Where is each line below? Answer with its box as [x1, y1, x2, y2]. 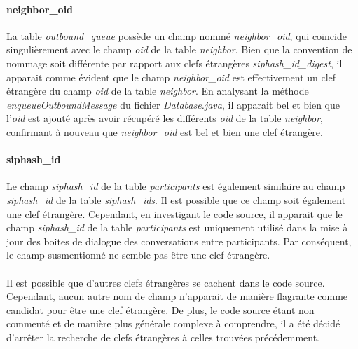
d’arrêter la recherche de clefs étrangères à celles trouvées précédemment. [6, 329, 320, 344]
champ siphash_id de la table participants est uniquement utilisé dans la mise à [6, 220, 348, 235]
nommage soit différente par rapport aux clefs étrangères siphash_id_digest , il [6, 55, 343, 70]
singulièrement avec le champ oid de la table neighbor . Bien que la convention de [6, 42, 352, 57]
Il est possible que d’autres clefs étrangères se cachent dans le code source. [6, 275, 325, 289]
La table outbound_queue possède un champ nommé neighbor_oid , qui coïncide [6, 28, 347, 43]
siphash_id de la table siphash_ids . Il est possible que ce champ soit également [6, 192, 346, 207]
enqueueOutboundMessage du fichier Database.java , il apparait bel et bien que [6, 97, 340, 111]
